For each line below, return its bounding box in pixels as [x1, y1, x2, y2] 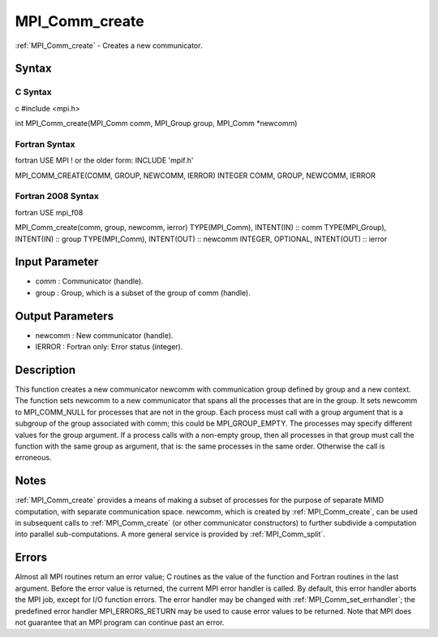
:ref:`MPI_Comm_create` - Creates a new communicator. [15, 41, 203, 50]
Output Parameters [15, 309, 114, 323]
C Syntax [15, 86, 52, 97]
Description [15, 362, 76, 377]
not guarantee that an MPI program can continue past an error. [15, 617, 225, 627]
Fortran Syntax [15, 138, 75, 149]
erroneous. [15, 453, 52, 462]
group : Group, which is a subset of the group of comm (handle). [35, 288, 251, 297]
